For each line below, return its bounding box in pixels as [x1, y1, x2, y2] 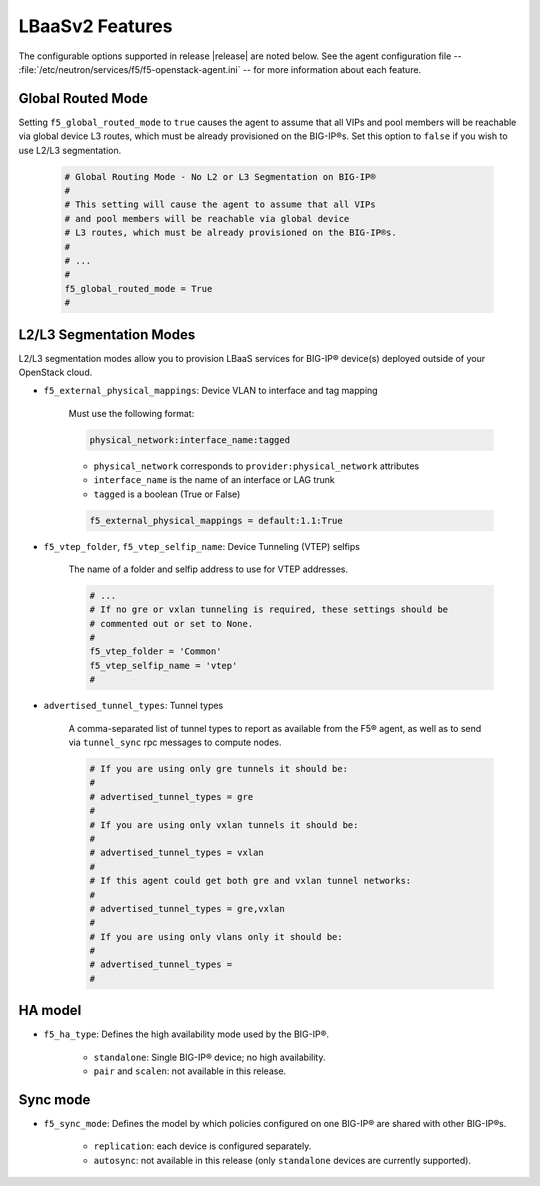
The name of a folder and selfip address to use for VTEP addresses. [68, 563, 349, 575]
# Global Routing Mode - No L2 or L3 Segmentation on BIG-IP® [64, 171, 376, 182]
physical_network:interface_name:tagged [89, 434, 290, 445]
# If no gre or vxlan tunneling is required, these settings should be [89, 604, 449, 615]
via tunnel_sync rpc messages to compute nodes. [68, 736, 282, 748]
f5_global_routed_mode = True [64, 283, 213, 294]
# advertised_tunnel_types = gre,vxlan [89, 903, 285, 914]
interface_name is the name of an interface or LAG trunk [93, 474, 335, 486]
